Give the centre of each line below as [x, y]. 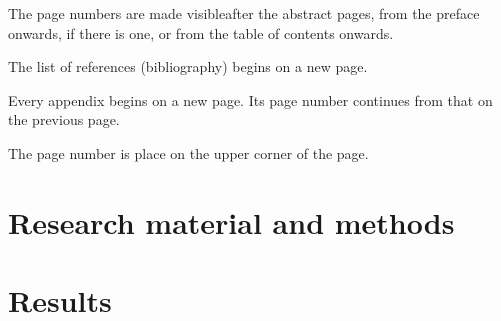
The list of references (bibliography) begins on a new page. [188, 66]
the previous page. [64, 119]
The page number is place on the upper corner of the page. [188, 152]
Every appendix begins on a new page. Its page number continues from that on [250, 99]
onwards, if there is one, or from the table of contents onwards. [201, 32]
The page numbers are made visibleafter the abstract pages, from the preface [244, 13]
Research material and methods [231, 221]
